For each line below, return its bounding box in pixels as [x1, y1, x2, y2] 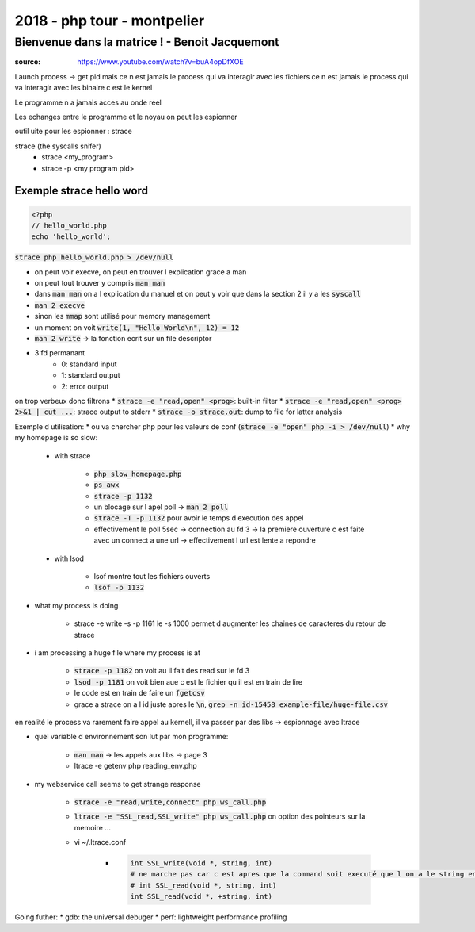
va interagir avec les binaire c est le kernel [14, 83, 153, 93]
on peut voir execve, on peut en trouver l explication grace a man [34, 267, 247, 277]
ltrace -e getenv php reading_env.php [74, 761, 197, 771]
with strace [54, 451, 91, 460]
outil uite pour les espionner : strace [14, 127, 132, 136]
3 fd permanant [34, 348, 85, 358]
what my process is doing [34, 600, 119, 610]
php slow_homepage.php [93, 469, 182, 478]
